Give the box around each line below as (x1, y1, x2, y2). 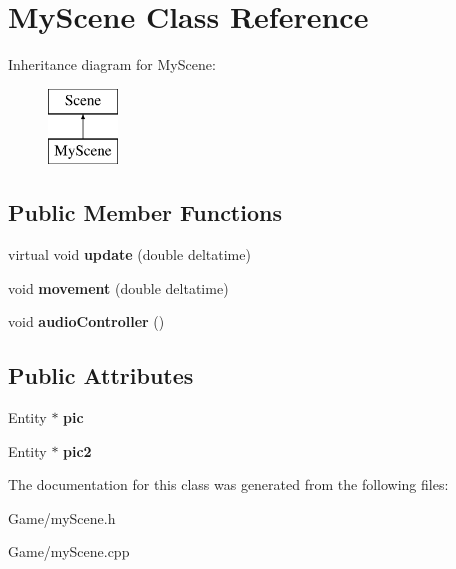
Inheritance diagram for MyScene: (8, 54, 216, 75)
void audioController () (8, 311, 165, 332)
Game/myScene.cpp (8, 541, 130, 562)
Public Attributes (8, 360, 194, 391)
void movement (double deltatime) (8, 277, 229, 298)
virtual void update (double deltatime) (8, 244, 251, 265)
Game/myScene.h (8, 507, 116, 528)
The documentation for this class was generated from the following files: (8, 474, 449, 495)
